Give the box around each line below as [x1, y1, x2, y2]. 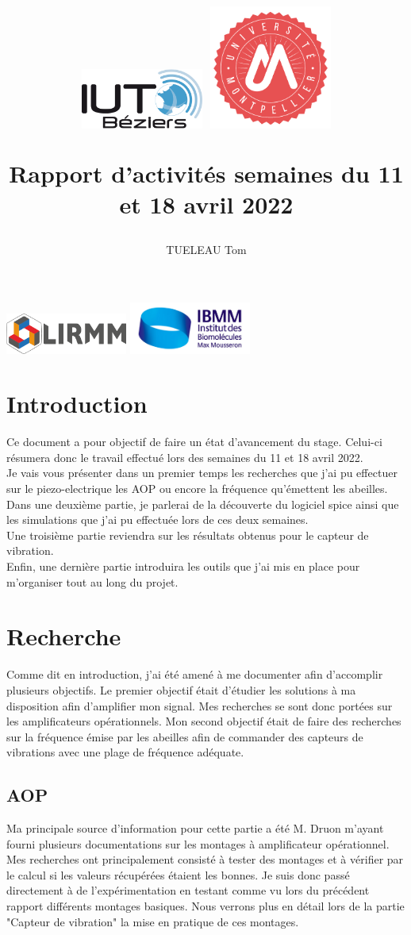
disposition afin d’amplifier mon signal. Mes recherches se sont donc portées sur [6, 697, 393, 714]
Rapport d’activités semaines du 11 [9, 156, 404, 189]
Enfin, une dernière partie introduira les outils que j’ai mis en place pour [6, 558, 360, 574]
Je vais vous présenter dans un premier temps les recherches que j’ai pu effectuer [6, 464, 398, 481]
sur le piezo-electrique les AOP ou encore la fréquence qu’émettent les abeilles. [6, 480, 388, 497]
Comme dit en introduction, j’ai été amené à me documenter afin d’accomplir [6, 666, 383, 683]
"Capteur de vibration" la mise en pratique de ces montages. [6, 913, 299, 929]
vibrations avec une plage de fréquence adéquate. [6, 744, 244, 760]
